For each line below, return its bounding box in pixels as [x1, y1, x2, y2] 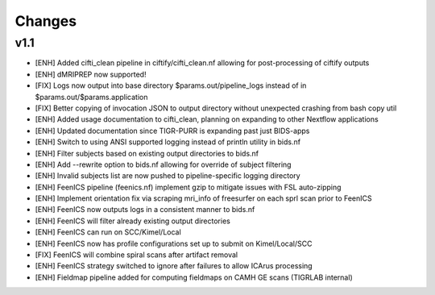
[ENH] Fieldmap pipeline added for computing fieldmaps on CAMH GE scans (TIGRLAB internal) [35, 272, 354, 282]
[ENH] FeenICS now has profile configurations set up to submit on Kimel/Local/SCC [35, 239, 313, 248]
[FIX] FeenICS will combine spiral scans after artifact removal [35, 250, 238, 260]
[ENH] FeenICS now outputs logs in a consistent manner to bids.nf [35, 205, 255, 214]
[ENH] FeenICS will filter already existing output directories [35, 216, 231, 226]
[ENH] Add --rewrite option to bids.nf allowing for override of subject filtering [35, 160, 292, 169]
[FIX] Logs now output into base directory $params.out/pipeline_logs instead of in [35, 81, 307, 90]
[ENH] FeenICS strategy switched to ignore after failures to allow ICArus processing [35, 261, 313, 271]
